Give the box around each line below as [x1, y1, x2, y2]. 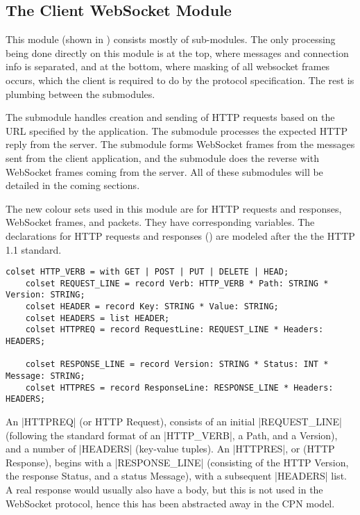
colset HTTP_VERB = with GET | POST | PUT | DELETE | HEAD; [6, 267, 289, 277]
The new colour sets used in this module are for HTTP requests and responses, [6, 201, 342, 215]
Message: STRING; [6, 371, 85, 382]
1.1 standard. [6, 242, 62, 256]
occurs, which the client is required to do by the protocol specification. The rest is [6, 72, 354, 87]
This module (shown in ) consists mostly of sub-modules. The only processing [6, 32, 336, 47]
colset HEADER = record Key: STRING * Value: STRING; [25, 302, 279, 312]
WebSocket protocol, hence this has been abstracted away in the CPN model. [6, 496, 335, 510]
